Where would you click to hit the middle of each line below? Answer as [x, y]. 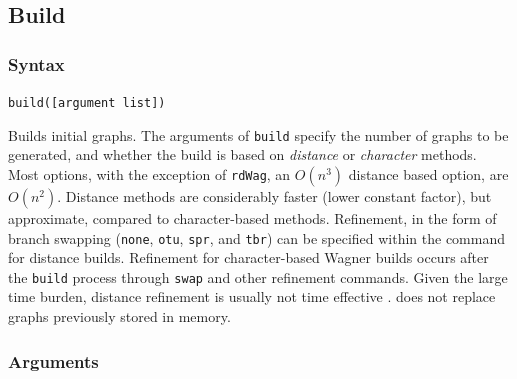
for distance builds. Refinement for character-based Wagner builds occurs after [248, 257]
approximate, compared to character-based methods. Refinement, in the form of [252, 217]
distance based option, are [428, 173]
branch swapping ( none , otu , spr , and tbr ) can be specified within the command [257, 237]
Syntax [36, 63]
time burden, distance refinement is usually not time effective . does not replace [252, 296]
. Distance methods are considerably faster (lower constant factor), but [274, 195]
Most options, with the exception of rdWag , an [149, 173]
